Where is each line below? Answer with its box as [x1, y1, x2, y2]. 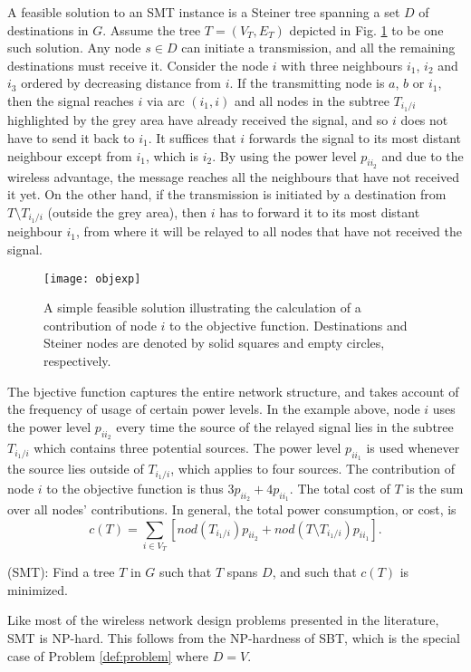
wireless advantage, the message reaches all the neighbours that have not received [7, 167, 460, 186]
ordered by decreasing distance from [21, 73, 222, 92]
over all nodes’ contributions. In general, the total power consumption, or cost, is [7, 499, 457, 518]
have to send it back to [7, 129, 135, 148]
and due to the [381, 146, 464, 165]
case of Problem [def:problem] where [7, 646, 209, 665]
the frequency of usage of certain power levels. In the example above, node [7, 399, 420, 418]
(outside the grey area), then [47, 203, 207, 221]
